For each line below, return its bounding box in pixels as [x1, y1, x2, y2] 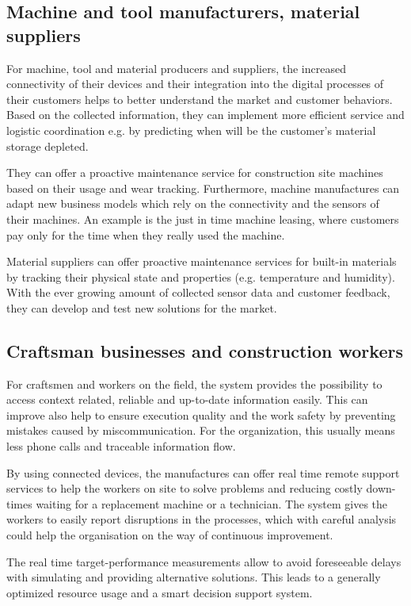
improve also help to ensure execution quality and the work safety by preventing [6, 406, 396, 423]
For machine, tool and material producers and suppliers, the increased [6, 59, 346, 76]
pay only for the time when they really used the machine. [6, 226, 285, 243]
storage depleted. [6, 137, 89, 154]
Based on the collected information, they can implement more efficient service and [6, 106, 405, 123]
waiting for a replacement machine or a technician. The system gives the [36, 495, 388, 512]
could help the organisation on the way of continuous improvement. [6, 527, 333, 543]
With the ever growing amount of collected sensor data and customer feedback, [6, 284, 390, 301]
